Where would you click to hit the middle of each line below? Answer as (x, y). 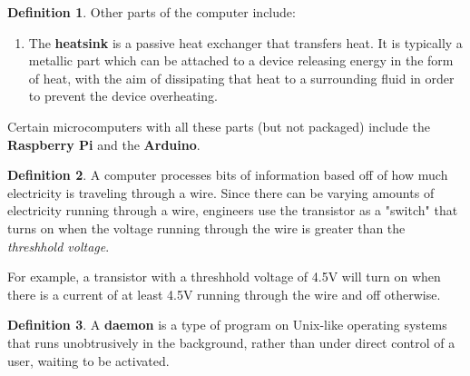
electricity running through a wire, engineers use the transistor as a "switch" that (233, 210)
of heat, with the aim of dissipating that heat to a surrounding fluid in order (241, 78)
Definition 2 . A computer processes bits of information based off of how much (228, 175)
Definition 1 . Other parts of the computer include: (152, 12)
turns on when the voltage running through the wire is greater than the (206, 228)
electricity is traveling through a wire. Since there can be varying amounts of (221, 192)
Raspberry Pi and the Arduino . (104, 144)
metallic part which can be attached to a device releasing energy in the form (241, 60)
